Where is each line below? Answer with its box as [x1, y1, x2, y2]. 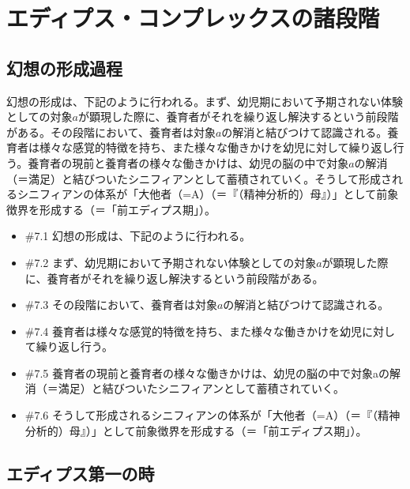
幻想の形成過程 [6, 55, 122, 80]
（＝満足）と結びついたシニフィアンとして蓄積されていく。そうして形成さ [6, 170, 392, 186]
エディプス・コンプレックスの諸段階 [6, 2, 380, 34]
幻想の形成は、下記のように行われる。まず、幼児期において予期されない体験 [6, 92, 403, 109]
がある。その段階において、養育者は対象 [6, 123, 216, 140]
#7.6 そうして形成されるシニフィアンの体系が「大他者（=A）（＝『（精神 [24, 407, 401, 423]
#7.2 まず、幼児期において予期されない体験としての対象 [24, 254, 317, 270]
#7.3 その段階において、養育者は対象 [24, 296, 217, 313]
